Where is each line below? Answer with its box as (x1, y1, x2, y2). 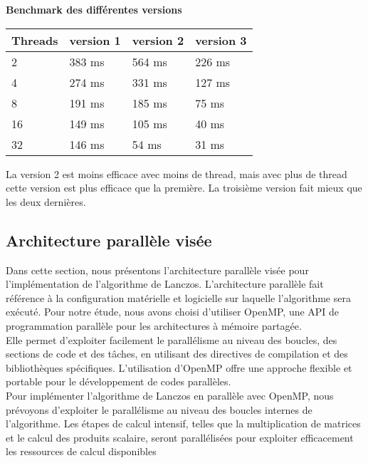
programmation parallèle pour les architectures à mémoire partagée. (6, 318, 302, 333)
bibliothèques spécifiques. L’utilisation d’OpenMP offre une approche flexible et (6, 360, 352, 375)
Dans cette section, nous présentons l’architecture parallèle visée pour (6, 262, 309, 277)
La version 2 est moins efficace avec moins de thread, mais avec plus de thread (6, 166, 347, 181)
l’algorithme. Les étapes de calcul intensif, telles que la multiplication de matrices (6, 416, 361, 431)
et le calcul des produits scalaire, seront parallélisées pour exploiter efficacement (6, 430, 354, 444)
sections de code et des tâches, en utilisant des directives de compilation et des (6, 346, 348, 361)
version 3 (195, 31, 247, 48)
